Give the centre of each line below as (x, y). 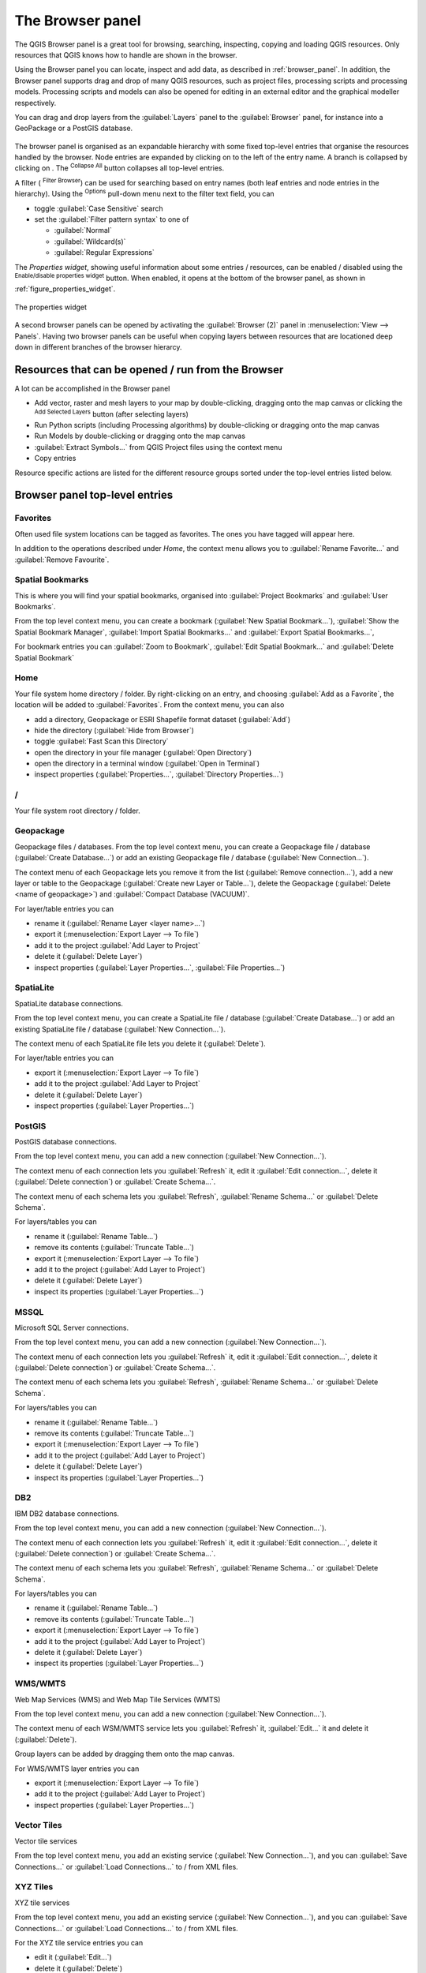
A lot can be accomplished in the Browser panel (92, 388)
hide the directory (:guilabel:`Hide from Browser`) (114, 730)
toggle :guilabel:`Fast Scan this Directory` (101, 741)
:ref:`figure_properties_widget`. (65, 289)
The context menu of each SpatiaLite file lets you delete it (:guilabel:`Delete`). (140, 1043)
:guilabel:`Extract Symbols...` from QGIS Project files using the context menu (158, 447)
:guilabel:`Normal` (83, 230)
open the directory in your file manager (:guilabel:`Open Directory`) (143, 752)
